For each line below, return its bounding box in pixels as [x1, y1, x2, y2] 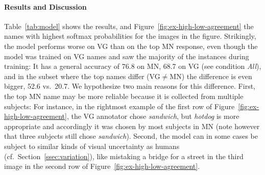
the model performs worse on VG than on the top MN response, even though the [4, 40, 258, 51]
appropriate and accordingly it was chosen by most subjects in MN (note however [4, 120, 260, 131]
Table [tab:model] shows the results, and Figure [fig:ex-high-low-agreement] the [4, 20, 254, 31]
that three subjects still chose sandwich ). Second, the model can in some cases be [4, 131, 258, 141]
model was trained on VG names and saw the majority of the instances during [4, 51, 249, 61]
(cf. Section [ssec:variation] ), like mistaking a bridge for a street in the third [4, 151, 244, 161]
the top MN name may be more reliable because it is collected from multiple [4, 90, 244, 101]
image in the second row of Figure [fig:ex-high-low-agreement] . [4, 161, 200, 171]
